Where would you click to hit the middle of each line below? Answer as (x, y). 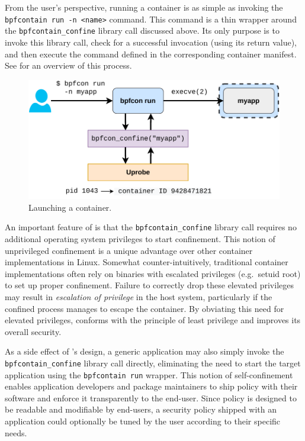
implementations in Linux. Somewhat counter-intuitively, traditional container (147, 262)
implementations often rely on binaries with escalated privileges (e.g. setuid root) (153, 273)
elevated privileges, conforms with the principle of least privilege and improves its (153, 320)
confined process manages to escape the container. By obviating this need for (145, 308)
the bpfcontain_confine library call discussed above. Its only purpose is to (142, 30)
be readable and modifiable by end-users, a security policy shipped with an (141, 409)
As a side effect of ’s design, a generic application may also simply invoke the (145, 351)
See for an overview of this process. (68, 65)
